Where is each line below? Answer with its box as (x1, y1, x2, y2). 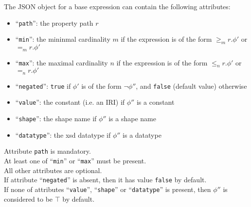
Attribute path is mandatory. (4, 146, 91, 156)
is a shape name (108, 113, 156, 124)
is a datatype (123, 129, 161, 140)
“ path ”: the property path (15, 17, 93, 28)
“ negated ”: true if (15, 80, 71, 91)
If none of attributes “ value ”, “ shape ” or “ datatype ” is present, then (4, 184, 211, 194)
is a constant (136, 97, 175, 107)
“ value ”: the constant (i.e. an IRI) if (15, 97, 125, 107)
